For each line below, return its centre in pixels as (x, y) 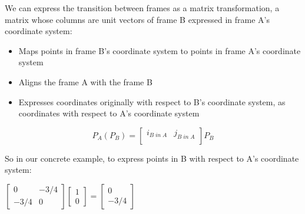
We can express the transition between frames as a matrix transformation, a (142, 8)
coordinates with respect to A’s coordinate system (109, 113)
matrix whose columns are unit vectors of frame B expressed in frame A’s (137, 19)
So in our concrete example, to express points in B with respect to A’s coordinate (152, 158)
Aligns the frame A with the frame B (85, 81)
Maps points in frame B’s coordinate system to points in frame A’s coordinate (160, 50)
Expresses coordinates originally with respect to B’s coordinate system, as (152, 101)
